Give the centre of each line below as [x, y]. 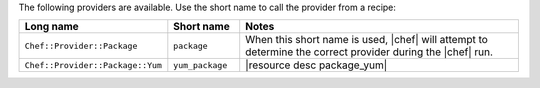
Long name [51, 27]
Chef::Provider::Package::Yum [93, 65]
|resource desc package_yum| [316, 65]
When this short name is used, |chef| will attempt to [367, 40]
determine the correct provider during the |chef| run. [369, 52]
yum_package [200, 65]
